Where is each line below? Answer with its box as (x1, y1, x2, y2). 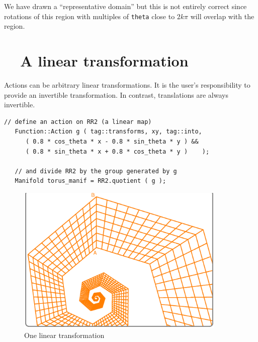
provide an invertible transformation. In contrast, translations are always (4, 89, 228, 100)
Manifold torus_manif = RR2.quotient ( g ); (15, 177, 166, 185)
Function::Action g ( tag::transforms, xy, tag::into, (15, 128, 202, 135)
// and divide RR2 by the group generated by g (15, 167, 177, 175)
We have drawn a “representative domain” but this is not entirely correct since (4, 1, 247, 11)
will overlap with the (190, 11, 254, 21)
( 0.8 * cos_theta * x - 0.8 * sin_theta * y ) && (25, 138, 199, 145)
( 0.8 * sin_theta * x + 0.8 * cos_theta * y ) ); (25, 148, 210, 155)
